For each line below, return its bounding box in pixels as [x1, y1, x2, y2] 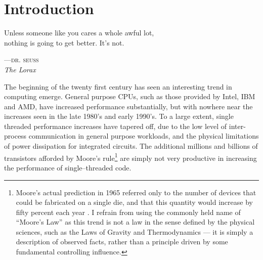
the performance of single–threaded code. [4, 162, 131, 172]
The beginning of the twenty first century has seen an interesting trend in [4, 81, 232, 92]
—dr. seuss [4, 54, 39, 65]
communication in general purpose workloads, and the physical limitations [28, 131, 259, 141]
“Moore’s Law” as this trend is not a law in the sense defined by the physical [16, 216, 255, 227]
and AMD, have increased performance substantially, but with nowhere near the [4, 101, 253, 111]
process [4, 131, 27, 141]
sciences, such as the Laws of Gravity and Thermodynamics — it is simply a [16, 226, 253, 237]
